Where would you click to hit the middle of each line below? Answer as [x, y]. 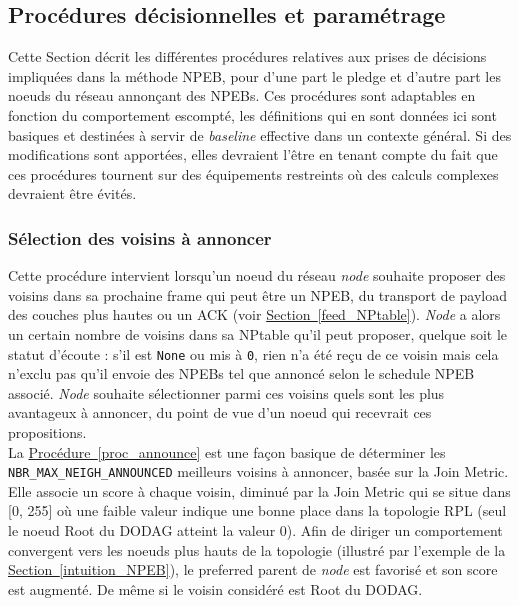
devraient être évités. [72, 193]
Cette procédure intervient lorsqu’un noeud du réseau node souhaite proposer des [257, 275]
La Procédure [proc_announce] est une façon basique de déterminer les [227, 451]
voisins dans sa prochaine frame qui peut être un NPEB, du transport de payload [257, 294]
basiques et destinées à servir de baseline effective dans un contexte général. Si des [260, 134]
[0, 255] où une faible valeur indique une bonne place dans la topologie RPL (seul [257, 510]
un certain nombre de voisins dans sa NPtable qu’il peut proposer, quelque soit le [257, 333]
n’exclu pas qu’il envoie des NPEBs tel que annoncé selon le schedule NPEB [241, 373]
